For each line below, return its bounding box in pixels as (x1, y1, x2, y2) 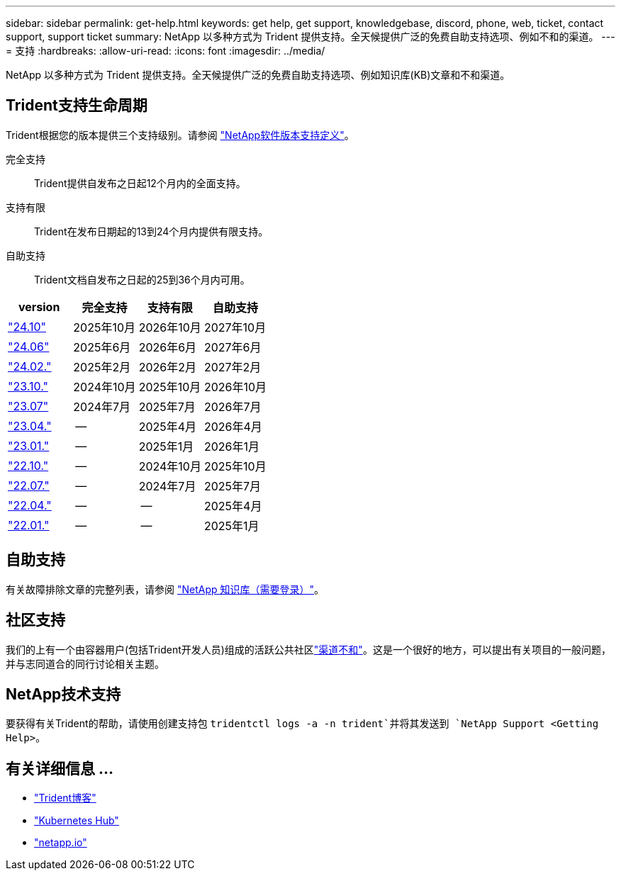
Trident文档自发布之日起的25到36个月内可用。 (34, 273, 250, 286)
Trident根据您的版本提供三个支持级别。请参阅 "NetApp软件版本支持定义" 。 (6, 128, 354, 141)
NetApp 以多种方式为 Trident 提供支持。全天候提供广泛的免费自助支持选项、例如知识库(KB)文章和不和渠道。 (6, 69, 510, 81)
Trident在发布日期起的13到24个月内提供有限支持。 (34, 225, 269, 237)
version (18, 299, 60, 314)
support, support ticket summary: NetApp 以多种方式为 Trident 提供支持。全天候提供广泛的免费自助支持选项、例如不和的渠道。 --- (6, 30, 615, 43)
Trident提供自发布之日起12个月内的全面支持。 (34, 176, 246, 189)
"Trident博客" (34, 792, 96, 804)
